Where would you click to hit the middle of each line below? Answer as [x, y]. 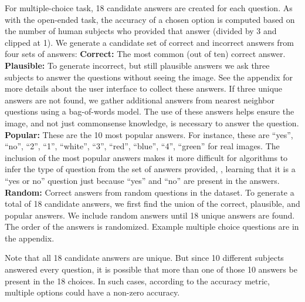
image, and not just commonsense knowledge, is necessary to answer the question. [152, 123]
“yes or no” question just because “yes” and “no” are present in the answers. [142, 180]
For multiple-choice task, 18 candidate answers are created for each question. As [149, 8]
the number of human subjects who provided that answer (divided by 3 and [141, 31]
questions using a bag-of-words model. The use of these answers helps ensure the [150, 111]
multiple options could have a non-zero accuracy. [92, 292]
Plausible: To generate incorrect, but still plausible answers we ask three [137, 65]
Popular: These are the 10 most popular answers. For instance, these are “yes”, [149, 134]
